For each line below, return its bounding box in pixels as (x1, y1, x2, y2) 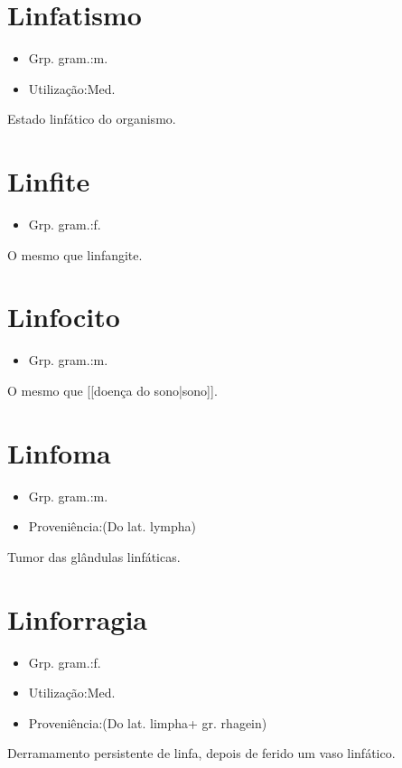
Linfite (7, 163, 90, 200)
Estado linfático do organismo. (7, 109, 176, 128)
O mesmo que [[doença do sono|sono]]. (7, 380, 218, 399)
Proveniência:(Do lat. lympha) (28, 517, 196, 536)
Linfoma (7, 434, 111, 471)
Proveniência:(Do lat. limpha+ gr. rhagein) (28, 713, 267, 732)
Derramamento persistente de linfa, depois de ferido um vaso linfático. (7, 744, 396, 763)
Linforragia (7, 600, 148, 637)
